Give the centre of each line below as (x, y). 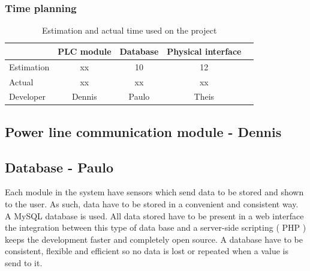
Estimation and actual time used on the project (130, 30)
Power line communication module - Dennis (143, 131)
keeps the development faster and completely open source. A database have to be (154, 239)
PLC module (85, 51)
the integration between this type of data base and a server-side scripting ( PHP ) (156, 227)
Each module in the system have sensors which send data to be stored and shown (154, 192)
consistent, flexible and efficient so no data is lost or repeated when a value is (147, 251)
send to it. (24, 262)
